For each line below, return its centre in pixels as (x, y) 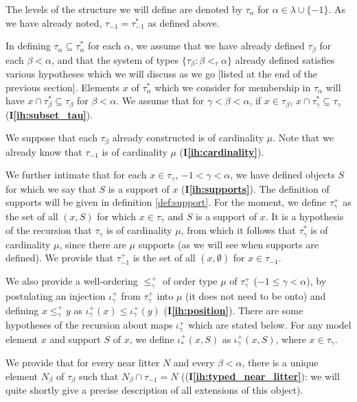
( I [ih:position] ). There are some (233, 310)
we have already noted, (54, 22)
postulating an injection (56, 296)
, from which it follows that (238, 230)
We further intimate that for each (76, 175)
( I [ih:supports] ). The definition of (255, 188)
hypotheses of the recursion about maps (89, 325)
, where (291, 339)
